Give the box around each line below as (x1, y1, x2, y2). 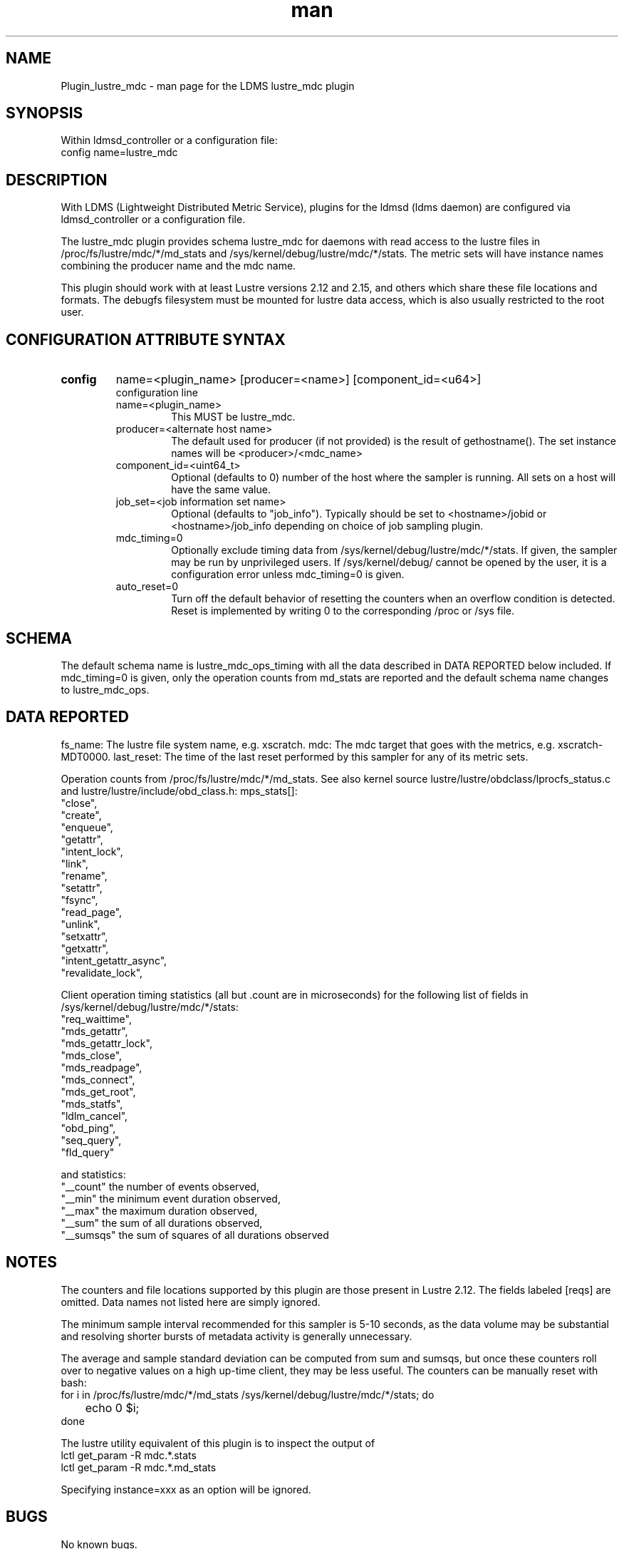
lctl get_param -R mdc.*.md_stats (61, 1461, 217, 1473)
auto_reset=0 (115, 580, 179, 593)
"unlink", (61, 917, 100, 930)
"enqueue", (61, 820, 113, 833)
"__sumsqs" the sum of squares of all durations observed (61, 1228, 329, 1241)
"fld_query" (61, 1146, 115, 1158)
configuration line (115, 386, 198, 399)
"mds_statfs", (61, 1097, 123, 1110)
